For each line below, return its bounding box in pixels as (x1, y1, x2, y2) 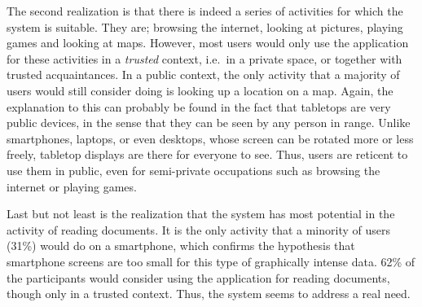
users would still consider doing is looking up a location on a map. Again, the (7, 81, 393, 99)
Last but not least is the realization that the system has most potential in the (7, 205, 395, 222)
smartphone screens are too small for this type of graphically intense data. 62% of (7, 252, 415, 270)
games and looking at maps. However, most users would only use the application (7, 34, 409, 51)
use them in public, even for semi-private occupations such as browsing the (7, 161, 380, 178)
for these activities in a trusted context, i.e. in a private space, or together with (7, 50, 402, 67)
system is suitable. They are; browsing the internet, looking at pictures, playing (7, 18, 403, 35)
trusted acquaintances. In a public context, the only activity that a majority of (7, 66, 400, 83)
